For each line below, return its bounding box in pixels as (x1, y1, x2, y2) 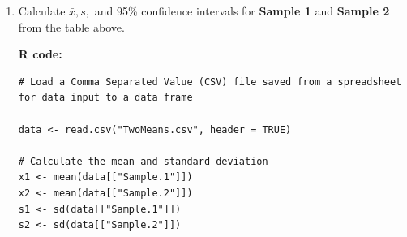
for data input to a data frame (18, 92, 193, 104)
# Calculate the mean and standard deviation (18, 155, 268, 167)
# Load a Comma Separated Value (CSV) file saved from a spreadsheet (18, 75, 402, 88)
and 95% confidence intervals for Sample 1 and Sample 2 (94, 2, 390, 19)
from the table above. (18, 18, 125, 35)
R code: (18, 45, 62, 62)
